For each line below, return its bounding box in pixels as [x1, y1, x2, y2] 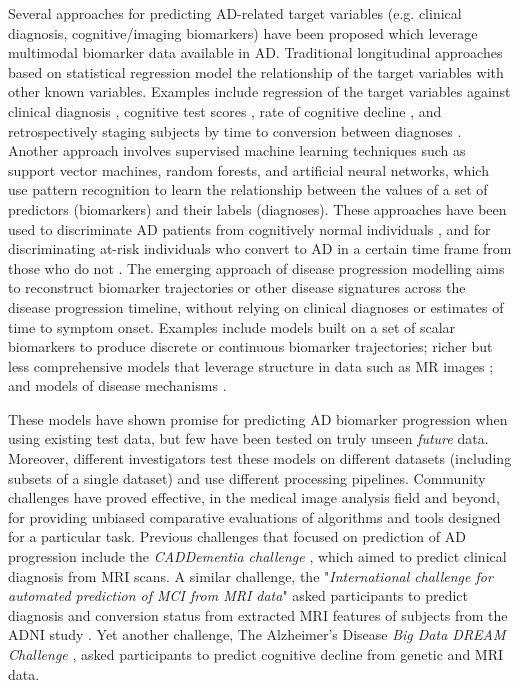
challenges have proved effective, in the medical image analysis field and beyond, [8, 487, 500, 508]
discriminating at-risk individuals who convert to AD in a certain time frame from [8, 238, 512, 259]
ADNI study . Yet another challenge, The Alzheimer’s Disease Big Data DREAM [8, 624, 506, 645]
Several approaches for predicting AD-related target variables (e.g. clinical [8, 3, 462, 23]
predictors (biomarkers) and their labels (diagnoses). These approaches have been [8, 198, 507, 219]
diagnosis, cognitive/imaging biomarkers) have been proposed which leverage [8, 22, 478, 43]
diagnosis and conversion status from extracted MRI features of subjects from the [8, 604, 508, 625]
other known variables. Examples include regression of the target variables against [8, 81, 511, 102]
